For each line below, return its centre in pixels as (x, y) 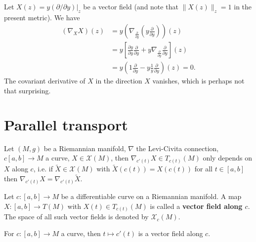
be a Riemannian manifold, (85, 148)
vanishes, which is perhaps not (198, 81)
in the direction (119, 81)
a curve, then (81, 233)
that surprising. (27, 91)
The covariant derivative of (45, 81)
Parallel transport (66, 124)
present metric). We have (42, 17)
